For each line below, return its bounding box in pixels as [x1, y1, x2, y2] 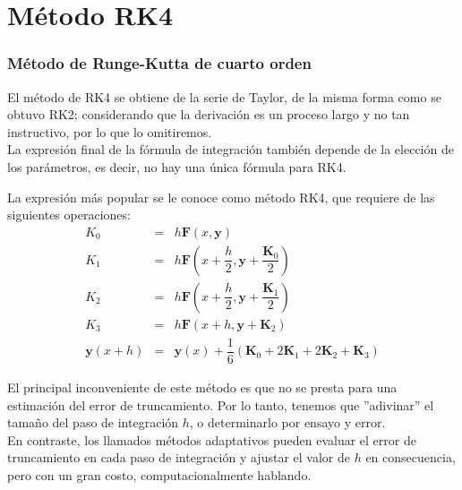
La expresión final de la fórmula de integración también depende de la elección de [7, 140, 454, 159]
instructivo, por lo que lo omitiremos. [7, 122, 212, 141]
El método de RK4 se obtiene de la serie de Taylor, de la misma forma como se [7, 87, 441, 106]
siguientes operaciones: [7, 205, 131, 224]
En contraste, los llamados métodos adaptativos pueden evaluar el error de [7, 430, 416, 449]
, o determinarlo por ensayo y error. [189, 413, 386, 432]
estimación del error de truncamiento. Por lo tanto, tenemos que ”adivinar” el [7, 395, 434, 414]
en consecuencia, [365, 448, 456, 467]
